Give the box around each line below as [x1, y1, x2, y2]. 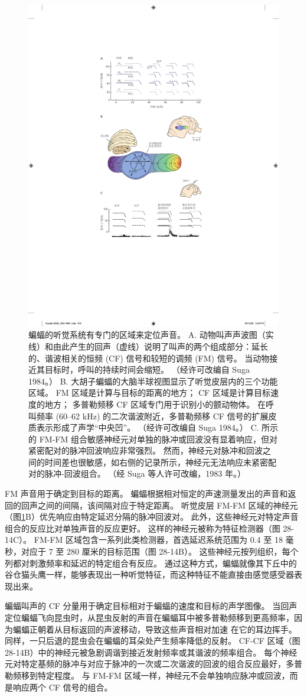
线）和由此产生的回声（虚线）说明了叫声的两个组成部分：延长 [28, 340, 268, 352]
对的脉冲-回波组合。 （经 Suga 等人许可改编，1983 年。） [28, 467, 246, 480]
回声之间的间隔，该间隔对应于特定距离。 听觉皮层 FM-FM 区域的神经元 [21, 499, 298, 511]
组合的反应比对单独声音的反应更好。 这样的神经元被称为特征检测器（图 [5, 522, 280, 534]
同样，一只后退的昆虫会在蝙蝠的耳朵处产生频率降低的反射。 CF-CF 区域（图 [5, 634, 301, 647]
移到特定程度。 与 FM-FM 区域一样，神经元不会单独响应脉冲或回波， [21, 669, 290, 681]
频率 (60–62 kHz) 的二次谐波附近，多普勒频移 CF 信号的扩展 [36, 409, 269, 422]
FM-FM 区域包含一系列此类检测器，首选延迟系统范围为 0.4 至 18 [34, 533, 283, 546]
